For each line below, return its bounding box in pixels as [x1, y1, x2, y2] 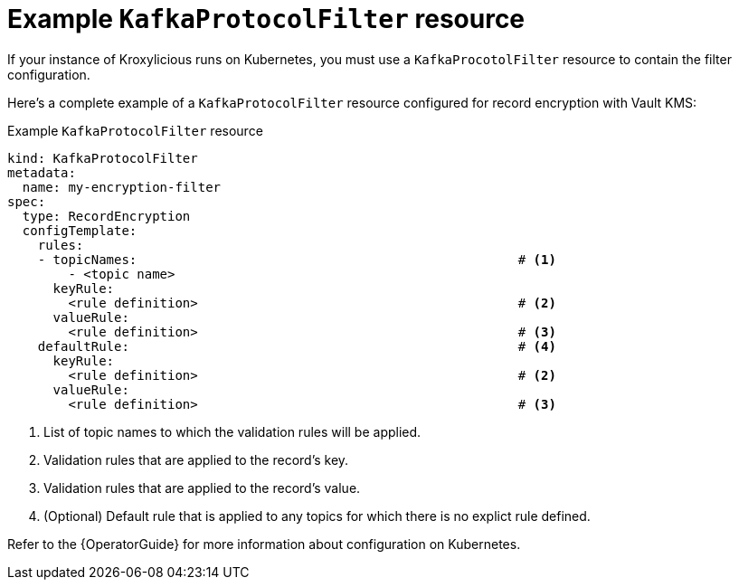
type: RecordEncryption [22, 208, 191, 223]
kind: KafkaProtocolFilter [7, 150, 198, 166]
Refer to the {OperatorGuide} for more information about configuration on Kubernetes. [7, 535, 521, 552]
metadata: [7, 165, 76, 180]
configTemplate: [22, 222, 137, 238]
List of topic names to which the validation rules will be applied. [43, 423, 422, 440]
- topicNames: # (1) [37, 251, 556, 267]
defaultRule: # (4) [37, 338, 556, 354]
